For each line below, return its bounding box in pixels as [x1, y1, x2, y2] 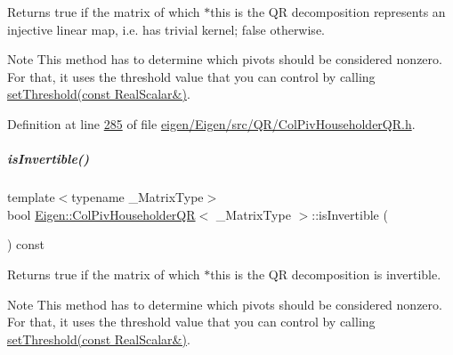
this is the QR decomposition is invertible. [210, 264, 441, 283]
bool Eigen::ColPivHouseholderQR [7, 205, 196, 223]
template [7, 188, 55, 206]
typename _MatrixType [71, 188, 204, 206]
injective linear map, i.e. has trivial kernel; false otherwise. [7, 20, 325, 38]
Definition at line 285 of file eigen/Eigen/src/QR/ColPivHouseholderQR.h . [7, 114, 416, 133]
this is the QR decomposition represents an [210, 3, 446, 20]
